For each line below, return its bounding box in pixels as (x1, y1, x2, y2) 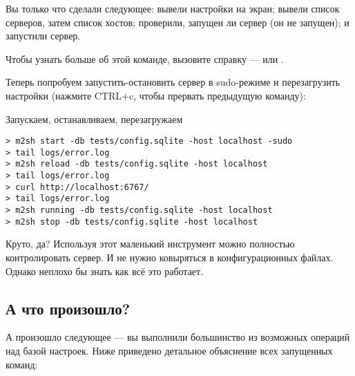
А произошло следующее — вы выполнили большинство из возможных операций (6, 330, 350, 344)
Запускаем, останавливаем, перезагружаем (6, 111, 183, 126)
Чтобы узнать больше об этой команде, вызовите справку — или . (6, 51, 284, 66)
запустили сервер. (6, 28, 81, 43)
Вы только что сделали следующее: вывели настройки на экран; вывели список (6, 1, 340, 15)
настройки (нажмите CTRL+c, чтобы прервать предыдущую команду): (6, 88, 306, 102)
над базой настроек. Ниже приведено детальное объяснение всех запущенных (6, 343, 333, 357)
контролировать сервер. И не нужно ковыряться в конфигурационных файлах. (6, 250, 334, 264)
